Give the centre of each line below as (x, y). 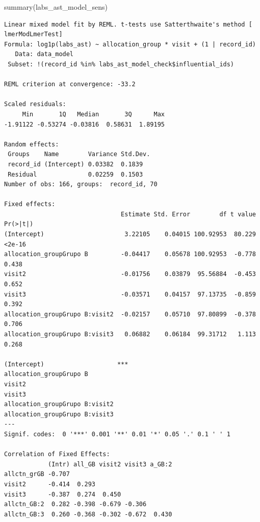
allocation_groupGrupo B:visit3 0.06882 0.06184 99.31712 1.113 (130, 334)
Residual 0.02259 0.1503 (75, 174)
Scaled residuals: (35, 104)
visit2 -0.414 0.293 (50, 484)
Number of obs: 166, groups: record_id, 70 (81, 184)
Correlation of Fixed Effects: (57, 454)
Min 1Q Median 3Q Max (93, 114)
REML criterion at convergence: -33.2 (70, 84)
